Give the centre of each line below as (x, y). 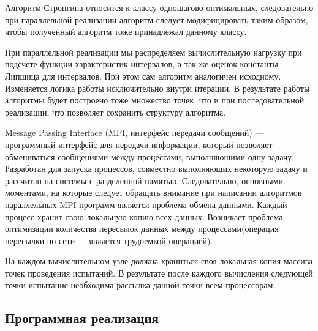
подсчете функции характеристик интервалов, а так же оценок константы (142, 64)
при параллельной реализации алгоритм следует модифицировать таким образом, (157, 19)
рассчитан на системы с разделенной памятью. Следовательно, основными (144, 180)
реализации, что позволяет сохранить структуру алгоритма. (115, 112)
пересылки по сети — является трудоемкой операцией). (109, 240)
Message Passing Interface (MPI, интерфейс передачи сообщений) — (134, 132)
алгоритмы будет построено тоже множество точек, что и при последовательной (155, 100)
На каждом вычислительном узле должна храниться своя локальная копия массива (159, 261)
